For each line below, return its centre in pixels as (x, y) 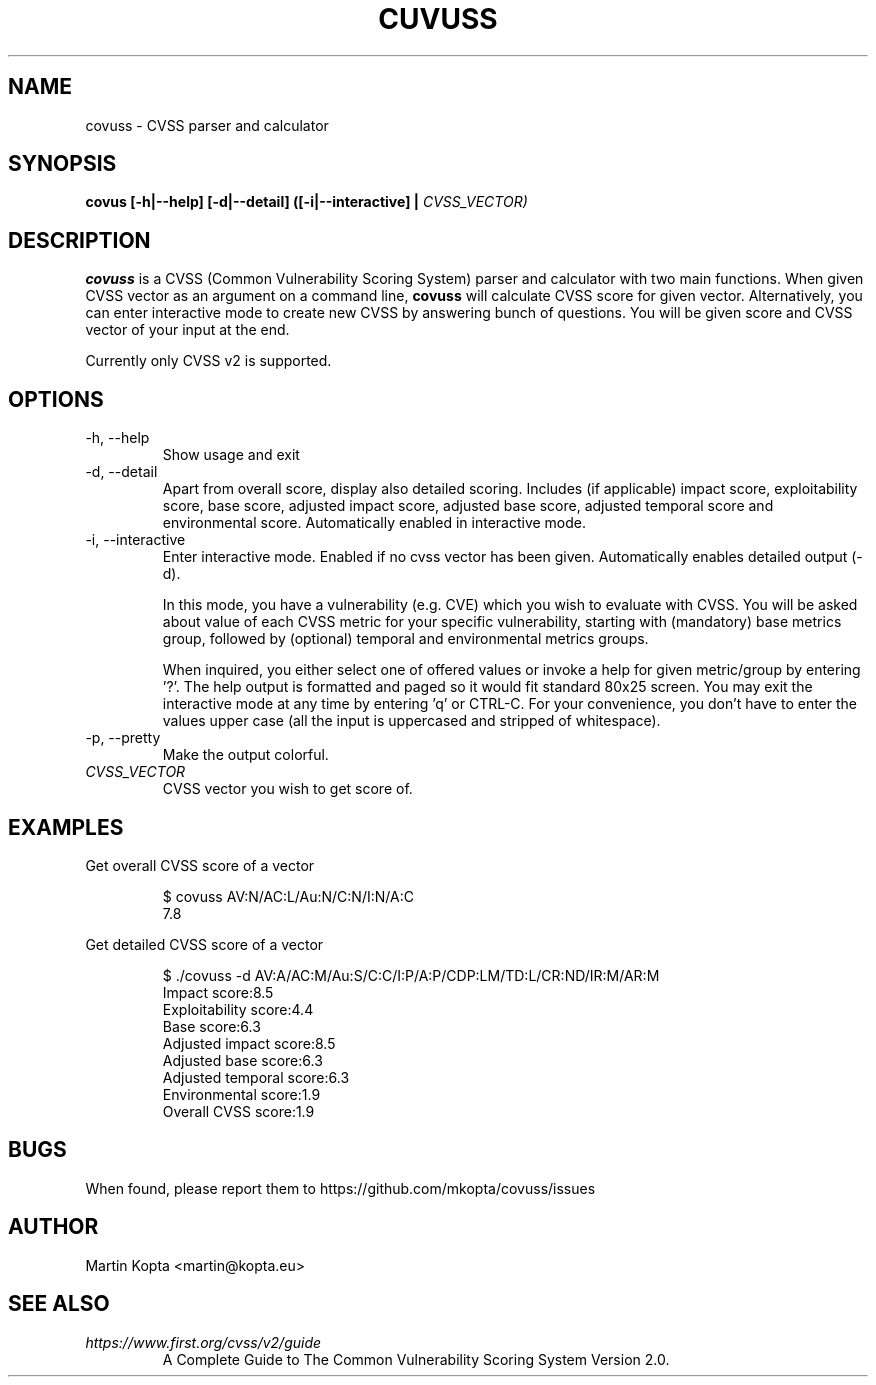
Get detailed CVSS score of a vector (204, 944)
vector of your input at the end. (187, 330)
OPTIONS (56, 399)
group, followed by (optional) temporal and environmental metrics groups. (405, 639)
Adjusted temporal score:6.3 (256, 1077)
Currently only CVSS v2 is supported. (208, 361)
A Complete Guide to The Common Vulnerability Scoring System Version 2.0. (416, 1359)
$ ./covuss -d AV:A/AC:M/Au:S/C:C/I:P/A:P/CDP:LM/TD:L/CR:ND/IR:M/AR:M (411, 975)
